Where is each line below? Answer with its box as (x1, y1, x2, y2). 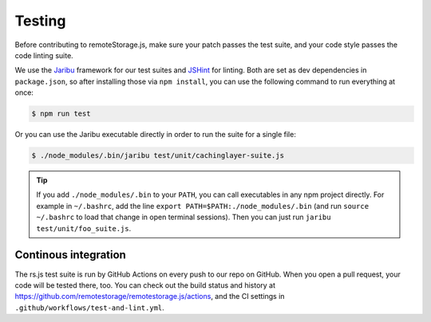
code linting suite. (14, 50, 73, 60)
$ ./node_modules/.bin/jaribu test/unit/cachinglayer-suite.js (31, 151, 285, 160)
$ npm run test (31, 109, 91, 119)
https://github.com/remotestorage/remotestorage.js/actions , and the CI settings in (14, 292, 285, 301)
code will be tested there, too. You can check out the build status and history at (14, 280, 275, 290)
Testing (14, 12, 66, 29)
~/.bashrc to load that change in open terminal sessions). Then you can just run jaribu (36, 212, 331, 222)
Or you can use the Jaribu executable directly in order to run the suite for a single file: (14, 130, 297, 139)
